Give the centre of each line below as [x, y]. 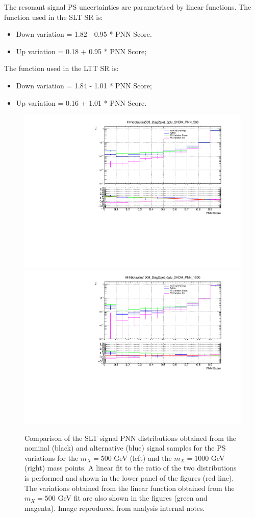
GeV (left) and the [143, 457]
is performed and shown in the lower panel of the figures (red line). [129, 478]
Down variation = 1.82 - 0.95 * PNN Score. [84, 34]
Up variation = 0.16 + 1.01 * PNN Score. [81, 102]
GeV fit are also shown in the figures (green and [133, 498]
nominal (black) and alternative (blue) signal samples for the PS [125, 448]
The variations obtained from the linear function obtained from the [130, 488]
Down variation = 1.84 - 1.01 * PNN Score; [84, 85]
